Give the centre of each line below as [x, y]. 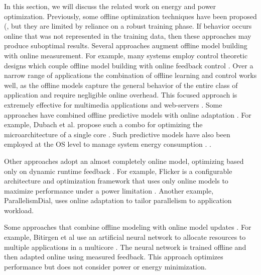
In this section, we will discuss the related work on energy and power [110, 6]
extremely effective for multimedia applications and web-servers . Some [113, 104]
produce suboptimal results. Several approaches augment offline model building [126, 45]
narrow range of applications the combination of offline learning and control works [130, 75]
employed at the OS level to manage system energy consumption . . [108, 144]
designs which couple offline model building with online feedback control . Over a [129, 65]
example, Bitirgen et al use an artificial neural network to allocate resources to [125, 237]
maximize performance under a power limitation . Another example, [109, 190]
